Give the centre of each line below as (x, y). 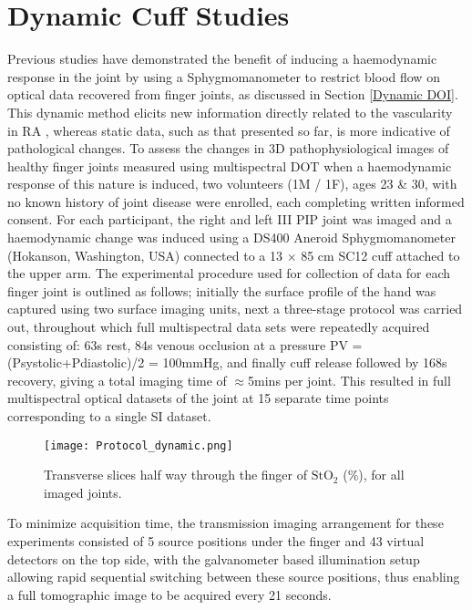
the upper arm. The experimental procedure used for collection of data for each (229, 273)
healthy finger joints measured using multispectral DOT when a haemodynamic (230, 165)
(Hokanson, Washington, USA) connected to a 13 (145, 255)
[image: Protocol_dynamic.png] (139, 445)
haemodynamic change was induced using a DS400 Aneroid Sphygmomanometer (231, 238)
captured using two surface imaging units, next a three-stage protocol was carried (235, 309)
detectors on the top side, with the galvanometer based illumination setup (214, 558)
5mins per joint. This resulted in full (349, 380)
